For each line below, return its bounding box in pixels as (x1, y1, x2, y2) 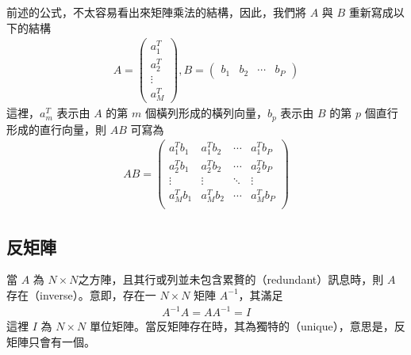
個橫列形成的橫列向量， (144, 105, 267, 121)
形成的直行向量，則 (6, 120, 106, 137)
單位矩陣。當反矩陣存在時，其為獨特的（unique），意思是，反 (89, 318, 405, 334)
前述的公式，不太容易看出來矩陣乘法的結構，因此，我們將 (6, 4, 306, 20)
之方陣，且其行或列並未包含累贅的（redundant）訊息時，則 (78, 271, 384, 288)
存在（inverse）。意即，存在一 (6, 286, 156, 303)
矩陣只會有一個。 (6, 333, 95, 349)
